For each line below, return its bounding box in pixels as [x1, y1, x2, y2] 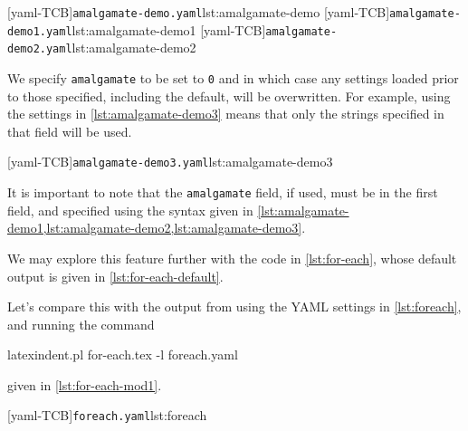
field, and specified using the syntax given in [7, 200, 253, 219]
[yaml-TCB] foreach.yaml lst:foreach [7, 406, 207, 425]
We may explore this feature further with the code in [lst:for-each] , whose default [7, 248, 457, 267]
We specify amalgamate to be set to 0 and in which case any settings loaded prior [7, 68, 459, 87]
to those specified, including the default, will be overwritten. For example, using [7, 86, 451, 105]
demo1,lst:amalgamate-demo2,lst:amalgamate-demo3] [7, 218, 302, 237]
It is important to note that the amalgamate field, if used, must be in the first [7, 183, 438, 202]
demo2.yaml [7, 43, 72, 56]
